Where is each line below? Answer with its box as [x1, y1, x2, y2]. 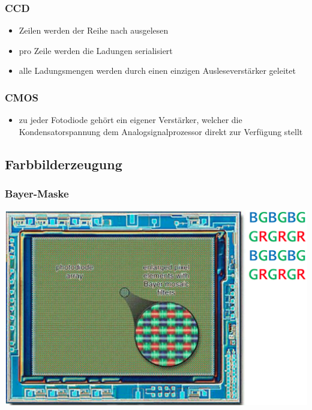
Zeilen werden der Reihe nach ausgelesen [19, 24, 169, 37]
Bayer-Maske [5, 186, 69, 201]
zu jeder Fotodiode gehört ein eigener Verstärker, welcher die [19, 113, 242, 126]
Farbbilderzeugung [5, 154, 122, 173]
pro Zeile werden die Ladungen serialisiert [19, 44, 173, 56]
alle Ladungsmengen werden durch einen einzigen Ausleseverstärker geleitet [19, 64, 296, 77]
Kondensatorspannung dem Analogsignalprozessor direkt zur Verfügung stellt [19, 125, 303, 137]
